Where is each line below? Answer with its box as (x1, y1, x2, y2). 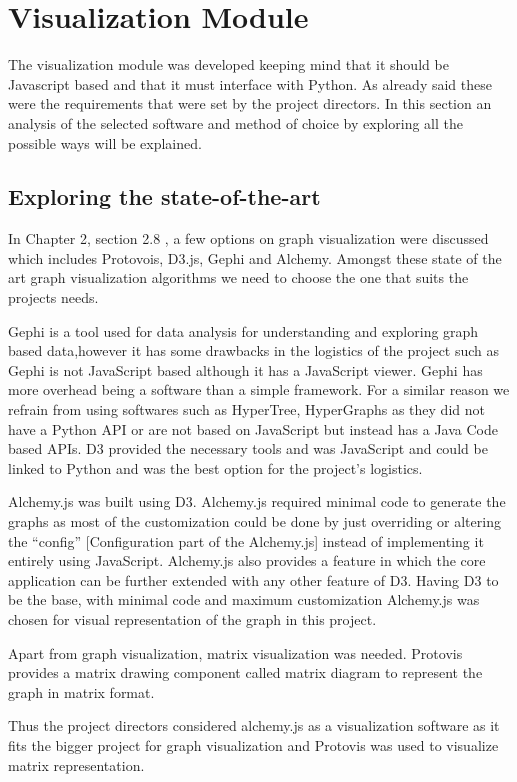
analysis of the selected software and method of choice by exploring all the (8, 112, 463, 133)
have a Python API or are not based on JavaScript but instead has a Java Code (8, 418, 498, 439)
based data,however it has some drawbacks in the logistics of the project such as (8, 340, 500, 361)
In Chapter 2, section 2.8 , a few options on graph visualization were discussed (8, 228, 489, 249)
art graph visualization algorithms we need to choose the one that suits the (8, 267, 469, 288)
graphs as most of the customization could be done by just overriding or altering (8, 511, 501, 532)
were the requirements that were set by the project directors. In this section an (8, 93, 492, 114)
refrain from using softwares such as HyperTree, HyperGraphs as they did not (8, 399, 485, 420)
